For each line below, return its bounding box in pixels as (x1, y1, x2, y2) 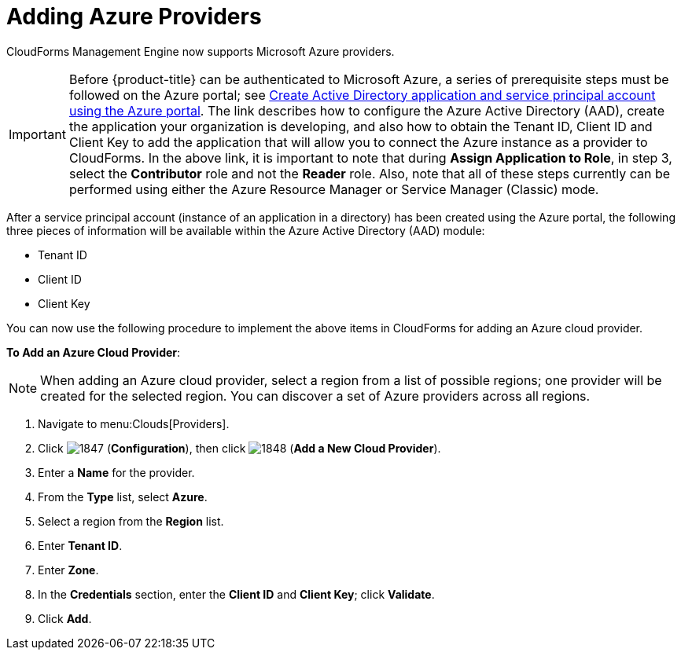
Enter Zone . (38, 563, 99, 577)
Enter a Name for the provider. (38, 465, 195, 479)
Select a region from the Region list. (38, 514, 224, 528)
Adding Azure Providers (6, 3, 262, 30)
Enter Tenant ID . (38, 538, 123, 552)
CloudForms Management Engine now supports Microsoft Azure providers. (6, 44, 395, 58)
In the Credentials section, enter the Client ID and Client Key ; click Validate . (38, 587, 435, 601)
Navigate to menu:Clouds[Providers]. (38, 416, 230, 431)
